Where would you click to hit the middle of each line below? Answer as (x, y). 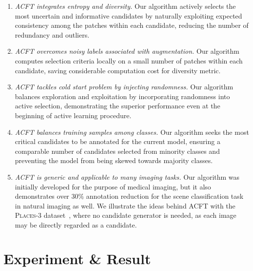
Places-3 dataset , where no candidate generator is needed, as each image (126, 215)
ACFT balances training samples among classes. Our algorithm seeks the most (132, 132)
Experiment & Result (77, 258)
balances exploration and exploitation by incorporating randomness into (122, 96)
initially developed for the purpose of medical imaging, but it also (113, 186)
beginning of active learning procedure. (73, 115)
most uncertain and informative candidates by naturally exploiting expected (128, 15)
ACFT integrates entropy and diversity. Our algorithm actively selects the (125, 6)
